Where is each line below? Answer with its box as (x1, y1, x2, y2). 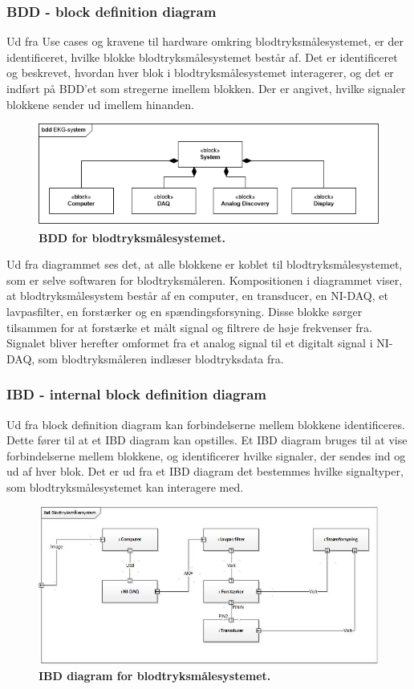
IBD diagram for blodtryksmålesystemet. (39, 667, 271, 683)
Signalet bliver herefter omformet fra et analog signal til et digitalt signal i (6, 334, 373, 351)
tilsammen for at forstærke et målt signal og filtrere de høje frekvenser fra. (6, 318, 372, 335)
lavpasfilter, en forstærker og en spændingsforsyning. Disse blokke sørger (6, 302, 363, 319)
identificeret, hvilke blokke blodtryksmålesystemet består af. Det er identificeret (6, 48, 398, 65)
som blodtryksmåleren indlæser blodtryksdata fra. (38, 350, 284, 367)
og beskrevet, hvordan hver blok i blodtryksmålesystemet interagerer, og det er (6, 64, 394, 81)
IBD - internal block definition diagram (6, 384, 266, 404)
